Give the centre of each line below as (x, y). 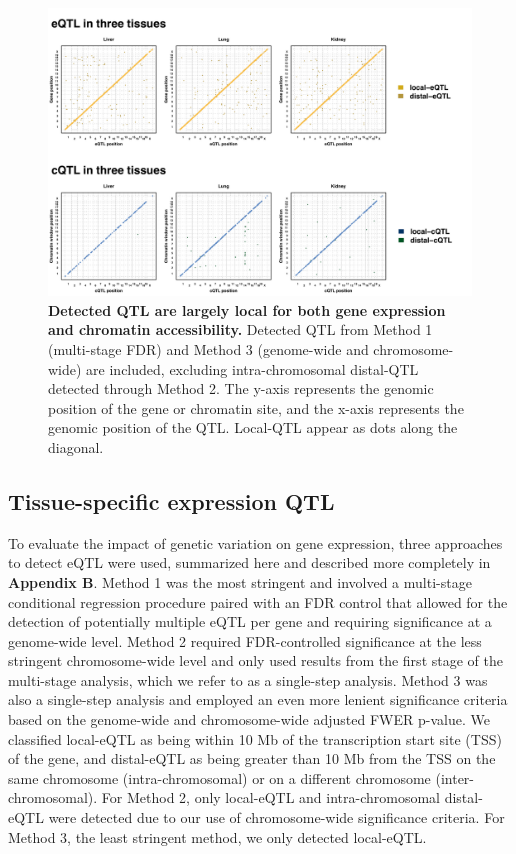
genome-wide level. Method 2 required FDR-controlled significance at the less (245, 640)
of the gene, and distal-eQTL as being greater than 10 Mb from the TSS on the (252, 758)
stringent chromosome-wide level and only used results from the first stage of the (255, 660)
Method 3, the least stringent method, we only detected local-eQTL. (217, 836)
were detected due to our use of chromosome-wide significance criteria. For (276, 817)
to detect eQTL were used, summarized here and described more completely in (249, 562)
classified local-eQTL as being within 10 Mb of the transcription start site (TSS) (255, 738)
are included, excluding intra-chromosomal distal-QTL (252, 368)
